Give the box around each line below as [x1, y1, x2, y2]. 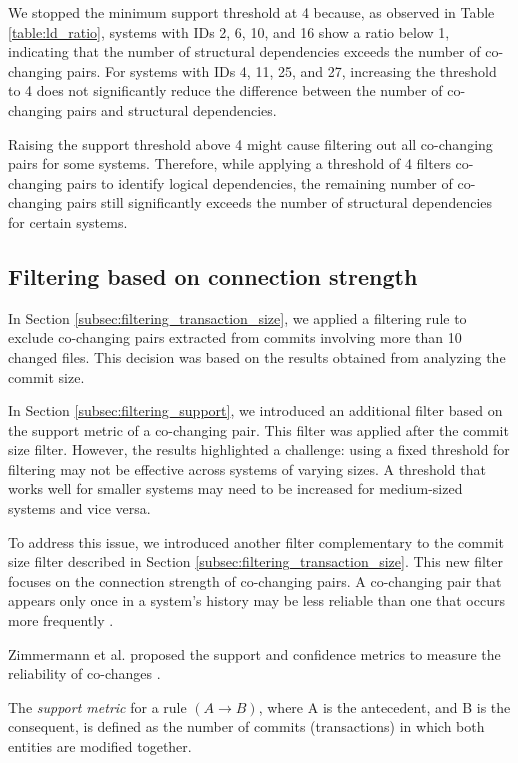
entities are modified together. [8, 736, 192, 757]
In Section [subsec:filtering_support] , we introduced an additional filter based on [8, 400, 503, 421]
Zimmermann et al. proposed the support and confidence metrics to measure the [8, 643, 501, 664]
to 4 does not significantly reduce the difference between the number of [8, 80, 443, 101]
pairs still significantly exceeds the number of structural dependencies [66, 192, 493, 213]
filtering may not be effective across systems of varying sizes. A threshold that [8, 458, 486, 479]
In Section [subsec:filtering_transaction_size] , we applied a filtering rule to [8, 307, 467, 328]
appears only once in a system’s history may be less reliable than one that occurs [8, 590, 505, 611]
